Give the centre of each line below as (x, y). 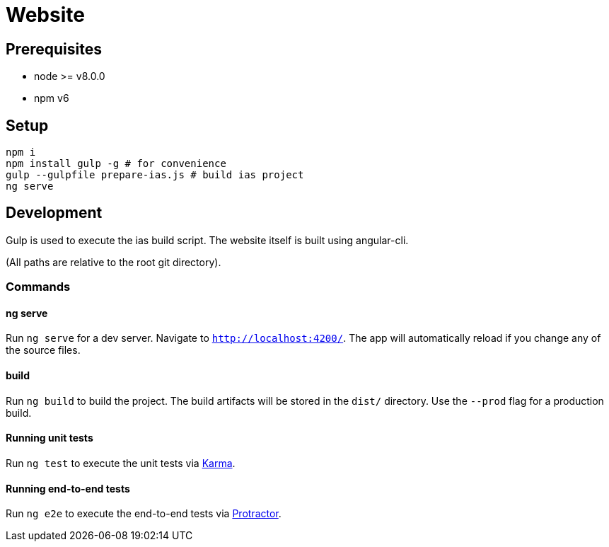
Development (54, 213)
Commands (38, 287)
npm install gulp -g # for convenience (116, 164)
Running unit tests (50, 438)
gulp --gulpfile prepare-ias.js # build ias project (155, 175)
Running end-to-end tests (68, 488)
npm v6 (52, 98)
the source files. (43, 350)
